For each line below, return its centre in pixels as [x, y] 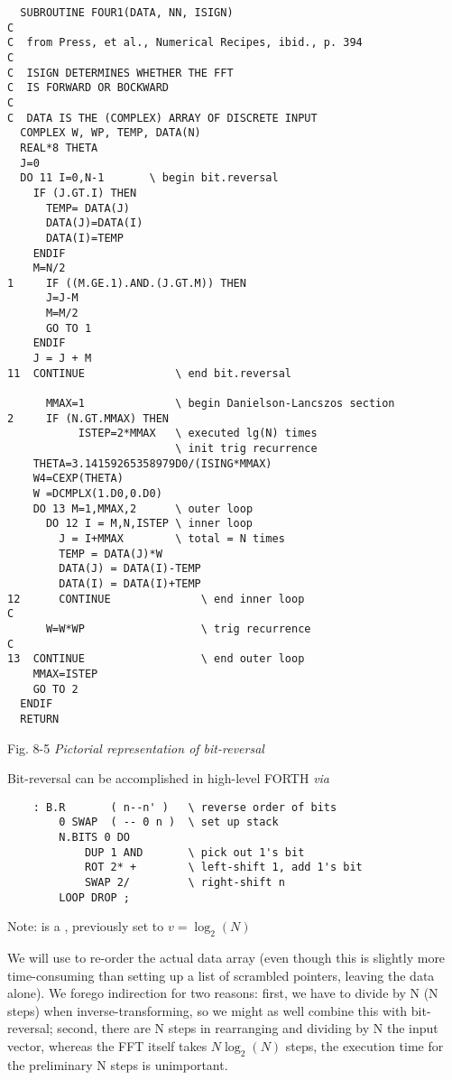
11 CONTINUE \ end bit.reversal [149, 373]
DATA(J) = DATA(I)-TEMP [130, 569]
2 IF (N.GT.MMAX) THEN [88, 418]
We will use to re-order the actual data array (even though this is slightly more [226, 958]
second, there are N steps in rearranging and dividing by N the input [248, 1028]
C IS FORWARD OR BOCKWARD [88, 88]
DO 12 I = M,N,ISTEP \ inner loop [149, 524]
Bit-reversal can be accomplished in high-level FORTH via [169, 778]
